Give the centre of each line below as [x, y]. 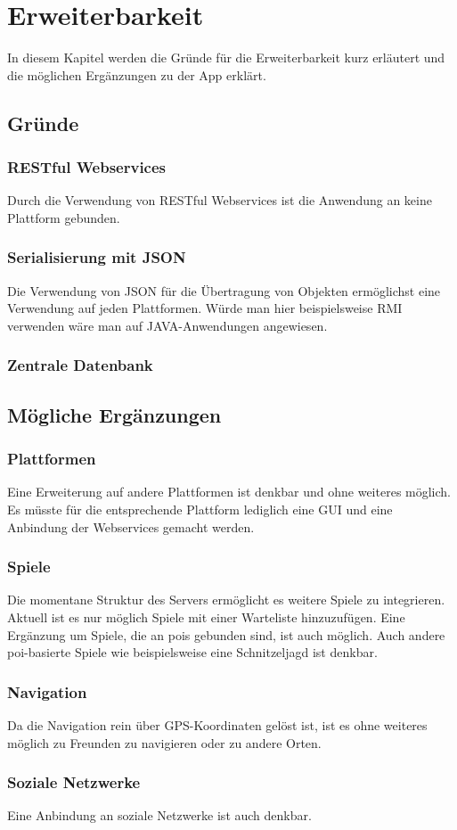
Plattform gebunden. [64, 217]
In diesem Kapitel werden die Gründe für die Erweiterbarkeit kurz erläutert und [226, 58]
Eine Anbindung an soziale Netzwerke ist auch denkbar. [159, 815]
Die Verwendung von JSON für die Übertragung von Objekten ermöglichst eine [224, 290]
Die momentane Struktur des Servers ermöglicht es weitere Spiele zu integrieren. [226, 600]
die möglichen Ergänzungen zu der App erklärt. [137, 74]
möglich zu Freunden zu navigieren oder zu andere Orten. [164, 742]
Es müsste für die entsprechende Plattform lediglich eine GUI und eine [200, 509]
